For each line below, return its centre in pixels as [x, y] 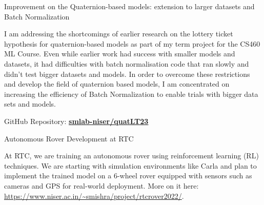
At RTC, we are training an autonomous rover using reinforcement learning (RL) [131, 156]
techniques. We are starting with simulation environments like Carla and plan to [130, 165]
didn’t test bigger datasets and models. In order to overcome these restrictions [127, 74]
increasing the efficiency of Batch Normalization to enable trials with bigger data [131, 94]
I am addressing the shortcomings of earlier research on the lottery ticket [119, 34]
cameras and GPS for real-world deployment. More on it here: [101, 185]
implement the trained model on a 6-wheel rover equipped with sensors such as [128, 176]
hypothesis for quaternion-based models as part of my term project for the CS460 [132, 43]
